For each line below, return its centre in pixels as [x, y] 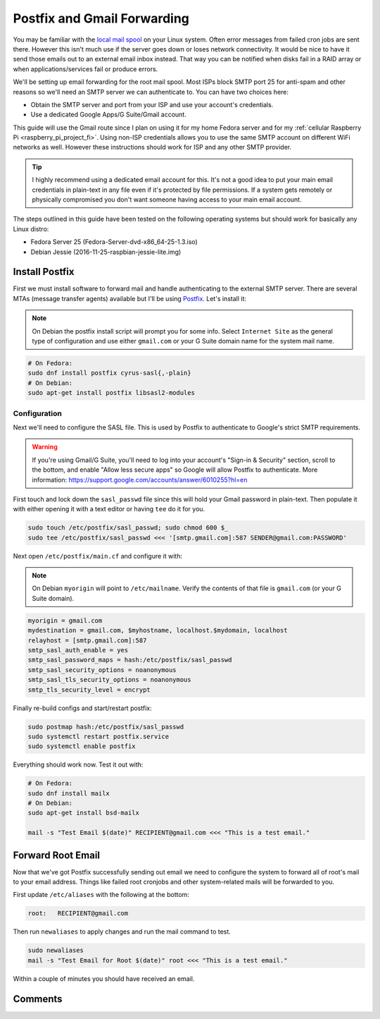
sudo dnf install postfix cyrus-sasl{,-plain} [109, 373]
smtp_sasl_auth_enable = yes [78, 650]
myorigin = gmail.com [65, 620]
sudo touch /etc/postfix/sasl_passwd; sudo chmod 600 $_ [128, 528]
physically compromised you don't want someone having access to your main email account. [167, 200]
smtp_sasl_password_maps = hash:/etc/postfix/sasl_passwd [130, 660]
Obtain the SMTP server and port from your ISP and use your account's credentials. [152, 104]
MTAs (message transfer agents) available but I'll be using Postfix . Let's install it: [129, 298]
